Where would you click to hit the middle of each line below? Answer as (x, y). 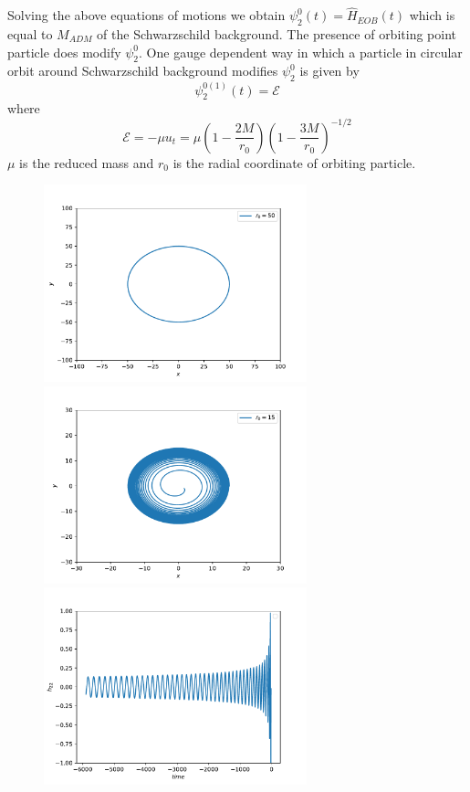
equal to (30, 34)
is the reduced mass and (87, 162)
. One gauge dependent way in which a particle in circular (301, 52)
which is (432, 15)
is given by (329, 71)
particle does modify (64, 52)
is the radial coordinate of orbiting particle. (294, 162)
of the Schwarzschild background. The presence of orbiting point (277, 34)
